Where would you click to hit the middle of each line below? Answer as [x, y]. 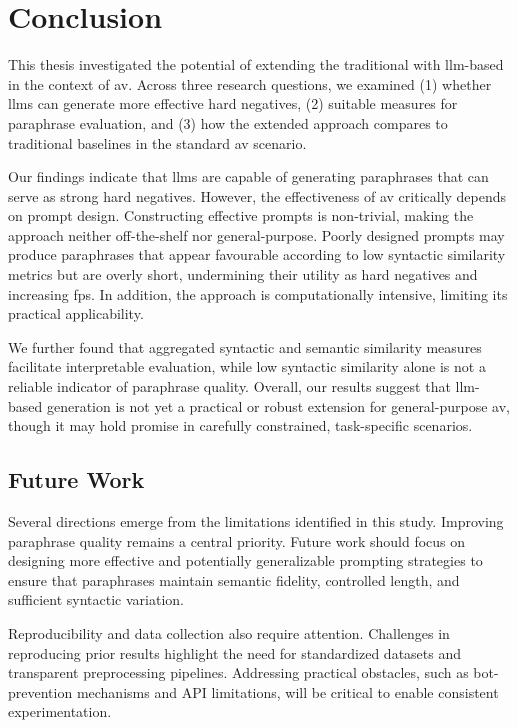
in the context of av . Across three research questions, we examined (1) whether [250, 83]
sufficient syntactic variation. [96, 599]
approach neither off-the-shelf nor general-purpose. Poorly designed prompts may [256, 234]
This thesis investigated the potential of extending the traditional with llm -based [256, 64]
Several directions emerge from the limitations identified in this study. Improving [256, 521]
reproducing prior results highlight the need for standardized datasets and [234, 652]
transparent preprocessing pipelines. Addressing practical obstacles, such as [238, 672]
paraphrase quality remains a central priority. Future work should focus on [237, 540]
